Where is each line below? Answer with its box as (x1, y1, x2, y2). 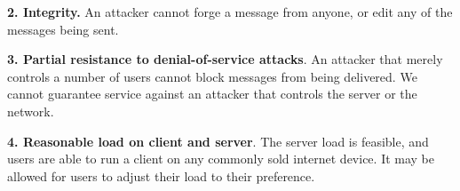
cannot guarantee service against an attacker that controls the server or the (7, 84, 417, 103)
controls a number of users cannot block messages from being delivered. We (7, 67, 417, 85)
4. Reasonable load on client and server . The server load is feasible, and (7, 131, 429, 150)
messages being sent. (7, 20, 119, 38)
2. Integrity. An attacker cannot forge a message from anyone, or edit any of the (7, 3, 453, 20)
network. (7, 101, 54, 120)
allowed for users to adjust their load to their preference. (7, 166, 315, 185)
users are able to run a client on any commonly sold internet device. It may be (7, 149, 435, 168)
